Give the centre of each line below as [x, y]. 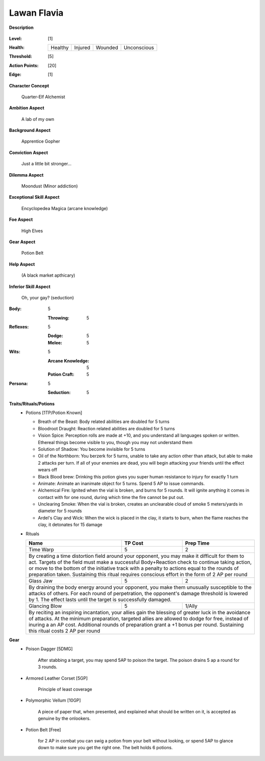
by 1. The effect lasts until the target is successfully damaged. [100, 600]
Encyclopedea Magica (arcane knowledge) [65, 208]
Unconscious [139, 48]
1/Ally [191, 606]
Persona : [18, 383]
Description [21, 27]
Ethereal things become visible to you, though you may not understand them [115, 442]
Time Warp [41, 550]
